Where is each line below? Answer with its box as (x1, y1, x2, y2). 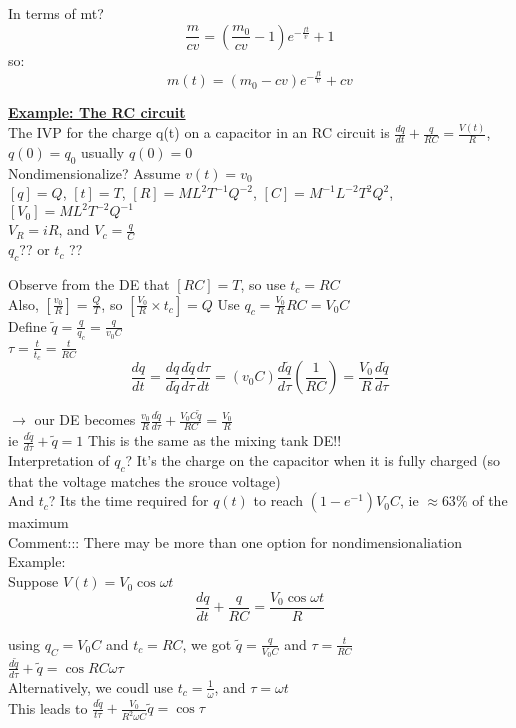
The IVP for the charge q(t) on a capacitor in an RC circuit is (8, 122, 390, 143)
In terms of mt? (8, 3, 104, 23)
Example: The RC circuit (8, 102, 186, 123)
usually (80, 141, 125, 162)
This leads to (8, 697, 88, 718)
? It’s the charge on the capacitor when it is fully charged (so (125, 449, 500, 470)
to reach (253, 490, 303, 511)
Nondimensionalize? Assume (8, 162, 181, 183)
